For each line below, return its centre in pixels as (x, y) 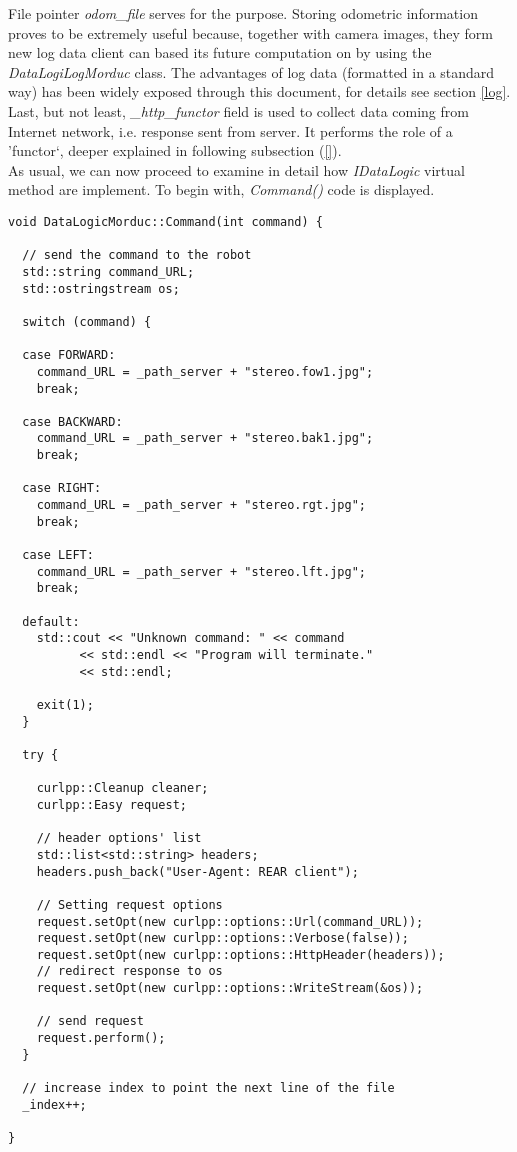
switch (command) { (87, 321)
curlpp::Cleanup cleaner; (122, 788)
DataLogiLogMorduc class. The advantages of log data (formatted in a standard (251, 71)
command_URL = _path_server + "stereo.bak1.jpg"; (205, 438)
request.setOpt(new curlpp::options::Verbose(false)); (222, 938)
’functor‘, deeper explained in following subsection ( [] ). (175, 150)
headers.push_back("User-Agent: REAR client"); (197, 871)
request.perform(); (101, 1038)
